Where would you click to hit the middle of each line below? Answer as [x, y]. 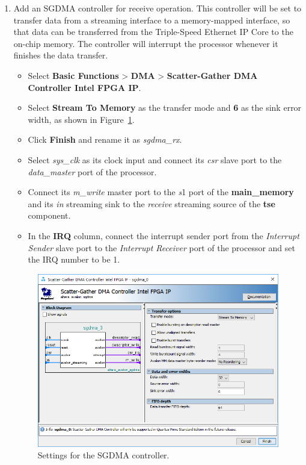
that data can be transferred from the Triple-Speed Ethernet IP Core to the [153, 32]
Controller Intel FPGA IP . [84, 87]
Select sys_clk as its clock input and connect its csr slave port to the [155, 159]
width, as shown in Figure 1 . [81, 119]
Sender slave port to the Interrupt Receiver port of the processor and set [161, 247]
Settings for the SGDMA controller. [103, 455]
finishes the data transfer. [61, 55]
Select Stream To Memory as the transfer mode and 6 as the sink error [165, 108]
